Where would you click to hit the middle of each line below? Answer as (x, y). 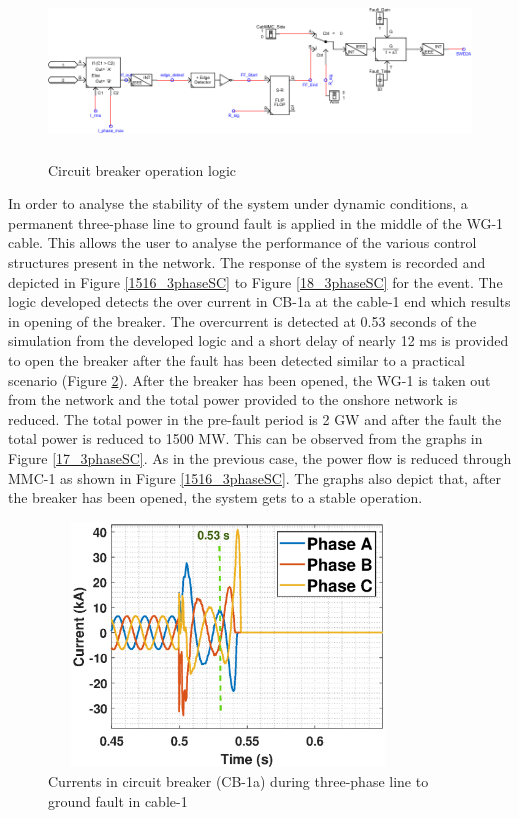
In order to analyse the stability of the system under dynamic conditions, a (238, 203)
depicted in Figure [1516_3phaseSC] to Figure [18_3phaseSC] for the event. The (255, 281)
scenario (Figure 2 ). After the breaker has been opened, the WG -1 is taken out (249, 379)
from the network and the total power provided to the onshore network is (233, 399)
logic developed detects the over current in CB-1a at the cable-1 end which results (259, 301)
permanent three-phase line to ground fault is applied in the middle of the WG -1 (256, 222)
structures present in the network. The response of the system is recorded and (247, 262)
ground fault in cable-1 (118, 800)
